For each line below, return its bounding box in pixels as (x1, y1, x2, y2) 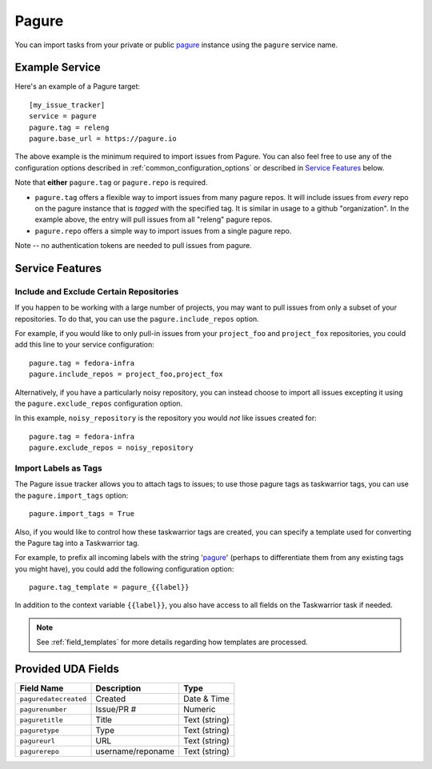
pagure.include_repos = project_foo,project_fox (29, 370, 223, 379)
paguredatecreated (19, 695, 87, 703)
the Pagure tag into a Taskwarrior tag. (14, 538, 140, 547)
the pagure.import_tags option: (14, 491, 129, 500)
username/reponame (95, 746, 175, 757)
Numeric (183, 704, 216, 715)
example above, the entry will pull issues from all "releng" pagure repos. (34, 214, 273, 224)
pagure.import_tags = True (29, 509, 135, 519)
